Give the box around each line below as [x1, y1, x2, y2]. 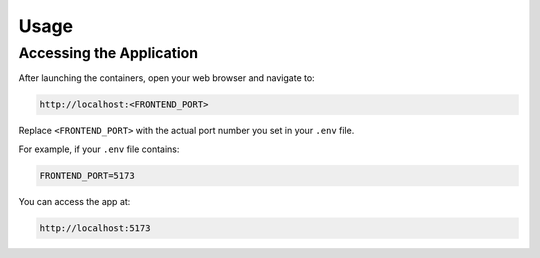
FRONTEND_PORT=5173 [39, 170, 135, 181]
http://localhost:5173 [39, 222, 151, 234]
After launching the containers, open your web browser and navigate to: [18, 72, 315, 84]
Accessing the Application [18, 44, 199, 62]
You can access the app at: [18, 195, 131, 207]
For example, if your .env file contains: [18, 143, 180, 155]
